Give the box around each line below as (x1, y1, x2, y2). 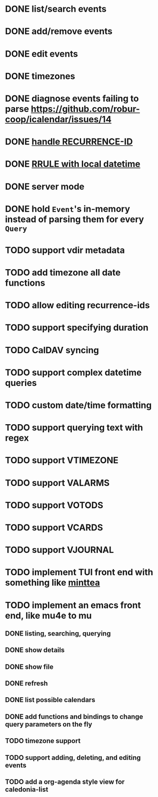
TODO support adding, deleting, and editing (5, 753, 141, 762)
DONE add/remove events (5, 26, 113, 37)
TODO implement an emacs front (5, 599, 141, 611)
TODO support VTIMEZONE (5, 455, 119, 466)
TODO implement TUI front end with (5, 567, 153, 578)
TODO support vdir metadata (5, 245, 125, 255)
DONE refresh (5, 679, 48, 688)
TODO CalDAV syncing (5, 344, 99, 356)
